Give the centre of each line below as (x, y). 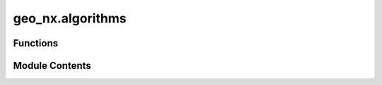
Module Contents (52, 66)
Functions (36, 43)
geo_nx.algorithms (70, 18)
